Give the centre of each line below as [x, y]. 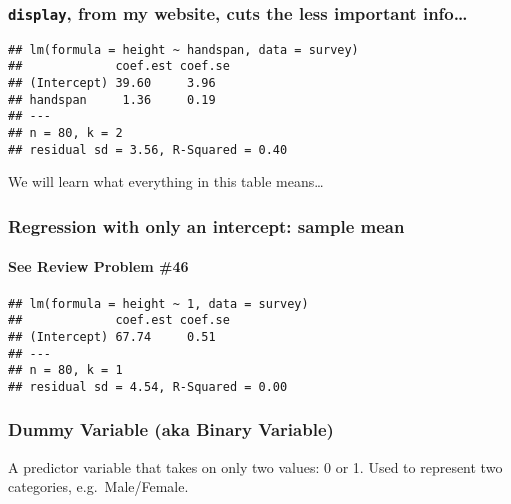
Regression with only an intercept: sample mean [206, 225]
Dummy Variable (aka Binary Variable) [171, 429]
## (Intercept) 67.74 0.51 [112, 336]
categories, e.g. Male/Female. [98, 486]
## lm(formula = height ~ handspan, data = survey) [183, 49]
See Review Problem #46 [98, 266]
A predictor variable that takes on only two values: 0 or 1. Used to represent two [255, 466]
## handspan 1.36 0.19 [112, 99]
